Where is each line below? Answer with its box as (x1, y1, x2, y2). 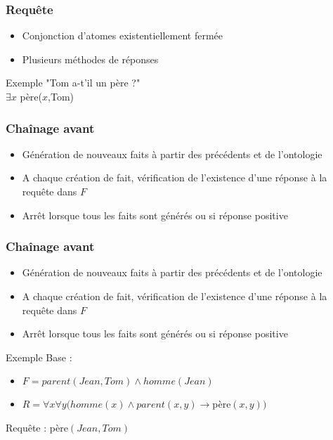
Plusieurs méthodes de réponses (22, 51, 159, 66)
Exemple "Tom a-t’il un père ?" (6, 75, 141, 90)
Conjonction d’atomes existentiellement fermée (22, 28, 223, 43)
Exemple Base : (6, 349, 72, 364)
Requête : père (6, 420, 68, 434)
